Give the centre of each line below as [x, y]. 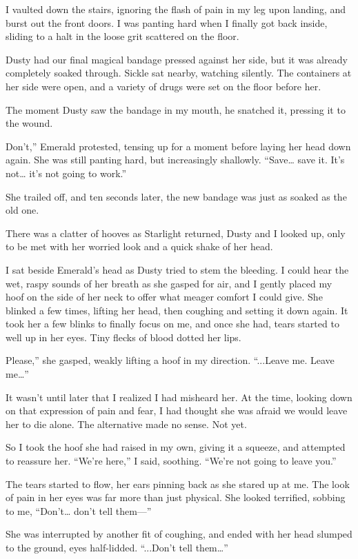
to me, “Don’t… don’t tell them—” [79, 510]
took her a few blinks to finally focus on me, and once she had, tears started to [172, 324]
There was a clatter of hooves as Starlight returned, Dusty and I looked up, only [176, 233]
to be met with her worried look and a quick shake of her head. [139, 246]
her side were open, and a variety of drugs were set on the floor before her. [163, 86]
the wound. [29, 123]
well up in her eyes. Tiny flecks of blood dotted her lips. [123, 337]
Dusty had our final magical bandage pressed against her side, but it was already [177, 59]
